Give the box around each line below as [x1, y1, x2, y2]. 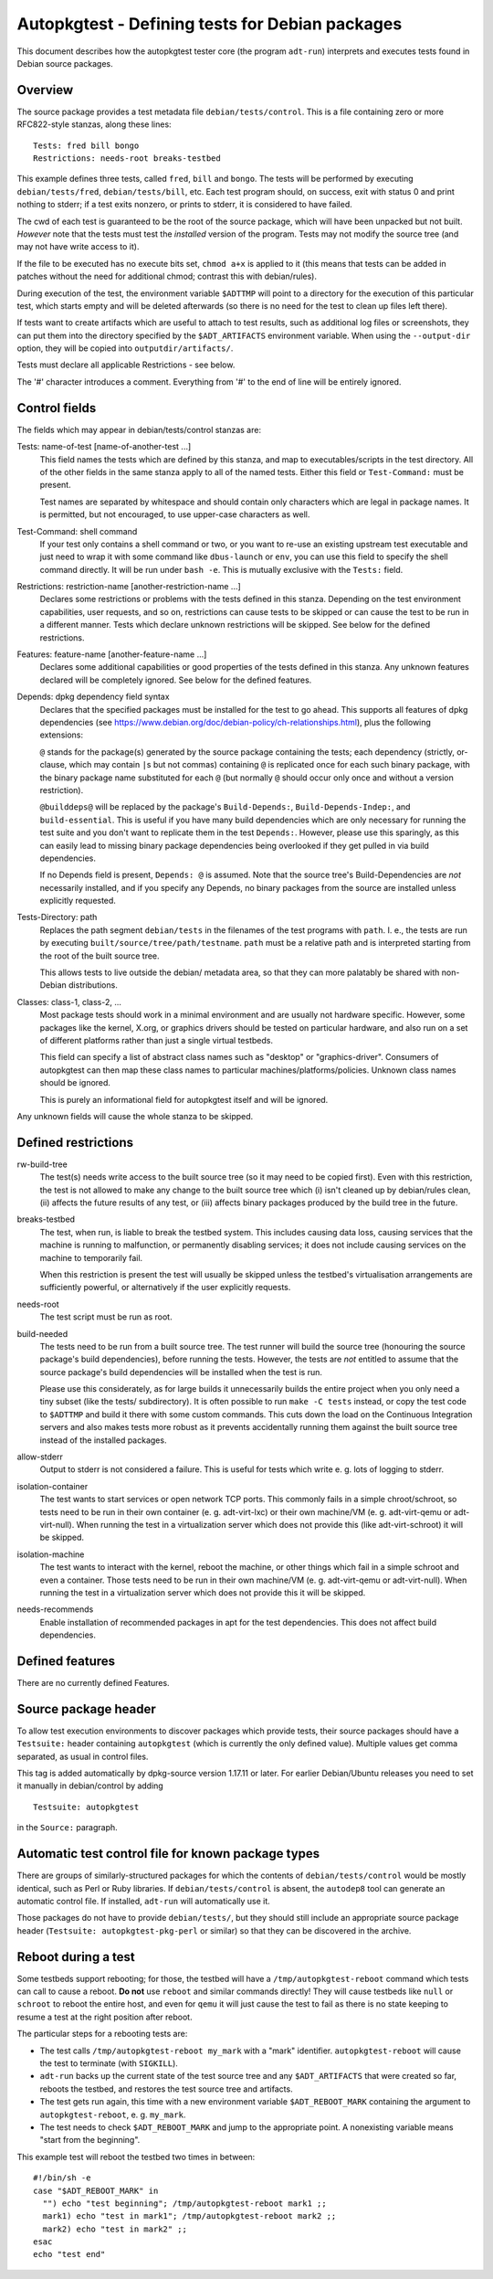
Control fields [16, 400, 97, 416]
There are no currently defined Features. [16, 1678, 170, 1689]
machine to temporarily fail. [39, 1252, 143, 1263]
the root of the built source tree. [39, 950, 160, 961]
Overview [16, 82, 74, 98]
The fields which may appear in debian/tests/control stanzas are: [16, 424, 262, 435]
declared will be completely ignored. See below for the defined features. [39, 674, 312, 685]
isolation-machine [16, 1549, 85, 1560]
